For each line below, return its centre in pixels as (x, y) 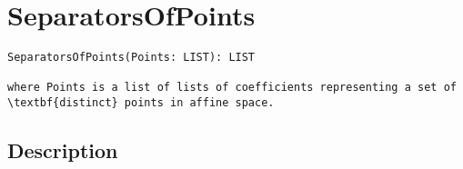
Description (63, 150)
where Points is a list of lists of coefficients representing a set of (232, 88)
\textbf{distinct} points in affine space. (141, 103)
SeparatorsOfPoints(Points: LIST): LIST (131, 58)
